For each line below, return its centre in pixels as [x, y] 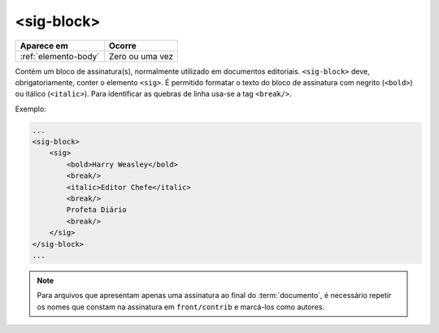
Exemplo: [30, 109]
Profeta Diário [97, 210]
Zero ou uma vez [141, 56]
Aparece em [44, 45]
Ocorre [123, 45]
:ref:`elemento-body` [60, 56]
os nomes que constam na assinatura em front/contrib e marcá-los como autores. [181, 307]
